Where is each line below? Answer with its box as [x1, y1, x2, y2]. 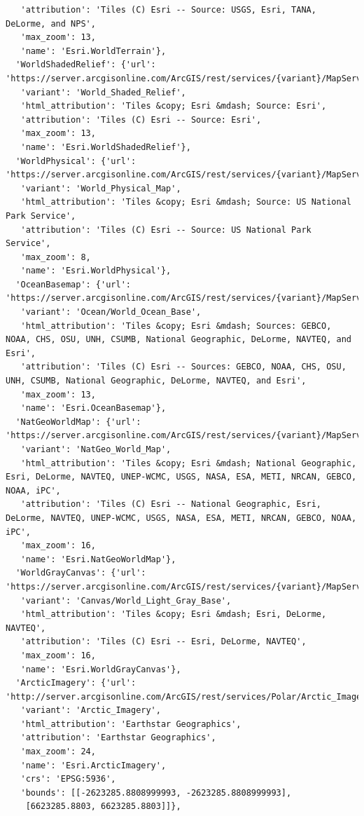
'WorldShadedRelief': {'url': [15, 60, 156, 70]
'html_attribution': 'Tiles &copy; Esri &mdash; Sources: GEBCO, [20, 320, 332, 331]
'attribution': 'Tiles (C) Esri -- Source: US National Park [20, 224, 311, 235]
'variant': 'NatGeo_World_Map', [20, 444, 171, 454]
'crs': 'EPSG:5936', [20, 774, 116, 784]
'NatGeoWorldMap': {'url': [15, 416, 141, 427]
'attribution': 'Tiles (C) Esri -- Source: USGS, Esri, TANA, [20, 5, 316, 15]
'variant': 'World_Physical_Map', [20, 183, 181, 193]
